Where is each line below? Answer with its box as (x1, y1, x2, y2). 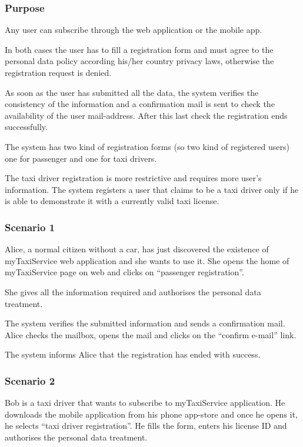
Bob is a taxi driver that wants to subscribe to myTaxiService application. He (5, 396, 285, 409)
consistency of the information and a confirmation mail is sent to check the (5, 98, 275, 110)
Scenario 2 (5, 373, 55, 388)
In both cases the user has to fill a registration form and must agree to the (5, 43, 274, 55)
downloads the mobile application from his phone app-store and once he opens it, (5, 408, 298, 420)
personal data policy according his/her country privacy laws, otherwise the (5, 55, 274, 67)
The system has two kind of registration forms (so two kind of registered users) (5, 140, 289, 152)
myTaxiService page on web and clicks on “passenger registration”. (5, 266, 244, 278)
